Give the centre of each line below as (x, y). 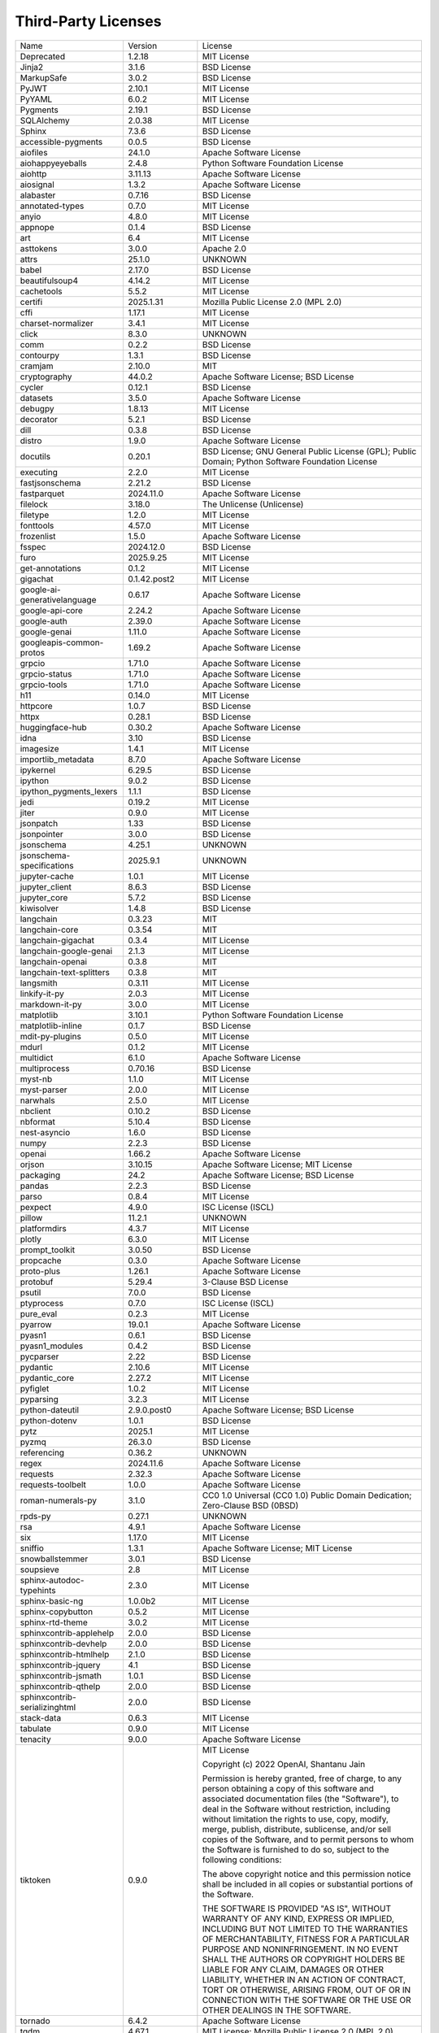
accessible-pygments (61, 141)
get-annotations (50, 568)
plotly (31, 1239)
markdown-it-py (51, 1004)
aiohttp (33, 173)
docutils (35, 456)
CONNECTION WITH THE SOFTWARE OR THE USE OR (306, 2000)
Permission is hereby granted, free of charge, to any (302, 1778)
